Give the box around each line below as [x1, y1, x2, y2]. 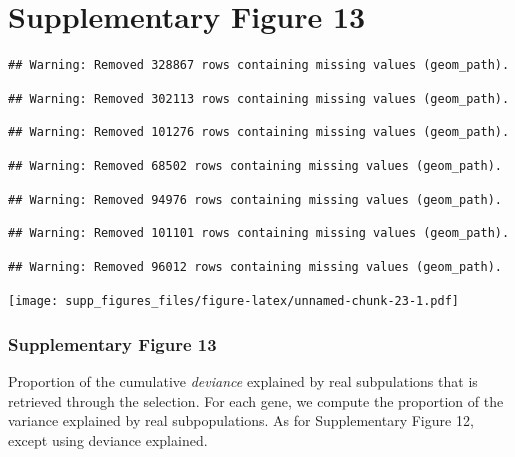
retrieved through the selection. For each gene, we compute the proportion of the [8, 390, 504, 411]
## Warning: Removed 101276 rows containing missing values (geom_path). [8, 125, 510, 140]
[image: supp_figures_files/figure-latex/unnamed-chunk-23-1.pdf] [8, 294, 460, 309]
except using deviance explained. [8, 429, 208, 450]
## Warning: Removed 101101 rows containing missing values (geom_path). [8, 226, 510, 241]
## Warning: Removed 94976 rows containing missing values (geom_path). [8, 192, 502, 207]
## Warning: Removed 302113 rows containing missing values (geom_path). [8, 91, 510, 106]
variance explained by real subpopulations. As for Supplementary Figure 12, [8, 410, 474, 431]
